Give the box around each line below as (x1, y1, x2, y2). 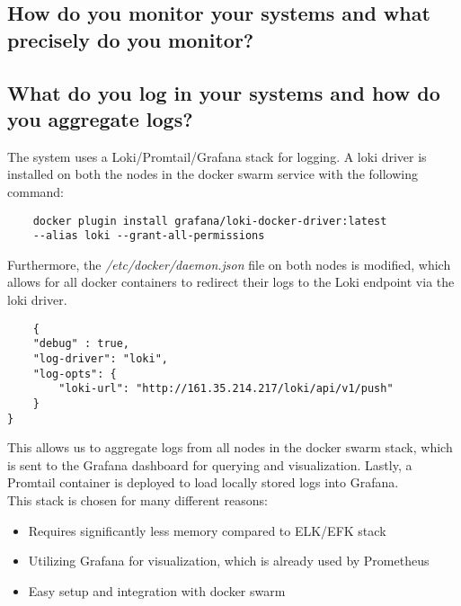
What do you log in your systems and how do (7, 78, 440, 106)
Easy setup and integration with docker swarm (28, 581, 286, 600)
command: (7, 182, 64, 201)
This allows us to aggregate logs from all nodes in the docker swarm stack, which (7, 438, 453, 457)
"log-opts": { (32, 367, 117, 380)
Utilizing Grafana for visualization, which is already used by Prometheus (28, 551, 430, 570)
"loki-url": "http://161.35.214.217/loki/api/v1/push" (58, 382, 394, 396)
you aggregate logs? (7, 104, 193, 132)
